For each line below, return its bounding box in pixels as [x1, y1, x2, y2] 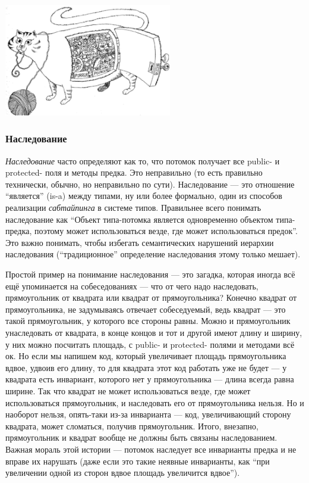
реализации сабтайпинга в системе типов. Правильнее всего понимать [5, 201, 261, 214]
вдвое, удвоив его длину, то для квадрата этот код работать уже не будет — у [5, 361, 287, 373]
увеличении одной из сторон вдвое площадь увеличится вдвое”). [5, 466, 240, 479]
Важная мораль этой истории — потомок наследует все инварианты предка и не [5, 443, 297, 455]
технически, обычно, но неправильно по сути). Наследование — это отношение [5, 177, 295, 190]
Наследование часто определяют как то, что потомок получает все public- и [5, 154, 280, 167]
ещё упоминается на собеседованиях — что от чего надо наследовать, [5, 279, 258, 292]
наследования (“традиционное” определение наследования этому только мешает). [5, 248, 301, 260]
